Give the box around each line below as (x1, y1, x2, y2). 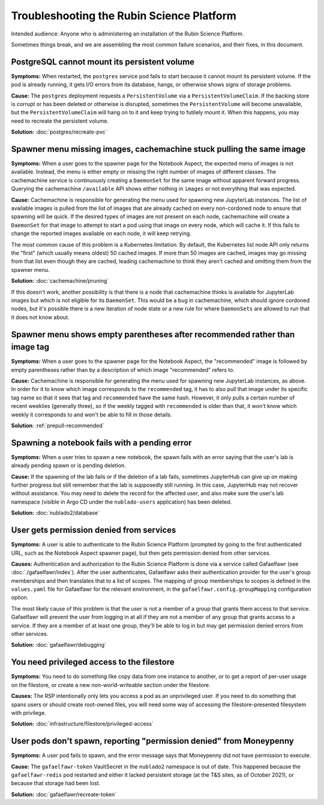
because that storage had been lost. (11, 780, 101, 787)
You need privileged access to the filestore (11, 657, 175, 667)
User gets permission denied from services (11, 525, 176, 535)
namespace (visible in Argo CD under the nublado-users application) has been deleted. (11, 498, 232, 505)
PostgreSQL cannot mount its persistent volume (11, 57, 195, 67)
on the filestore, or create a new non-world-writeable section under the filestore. (11, 681, 211, 688)
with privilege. (11, 709, 46, 716)
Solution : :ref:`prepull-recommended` (11, 422, 104, 429)
